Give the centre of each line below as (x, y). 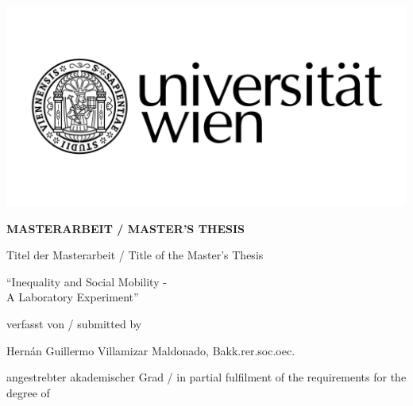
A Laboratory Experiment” (73, 297)
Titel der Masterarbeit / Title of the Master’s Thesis (135, 255)
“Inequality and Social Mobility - (87, 281)
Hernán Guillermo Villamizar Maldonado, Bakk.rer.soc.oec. (151, 350)
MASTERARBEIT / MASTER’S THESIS (126, 228)
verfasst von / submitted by (74, 323)
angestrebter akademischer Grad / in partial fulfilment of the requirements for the (206, 377)
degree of (28, 392)
